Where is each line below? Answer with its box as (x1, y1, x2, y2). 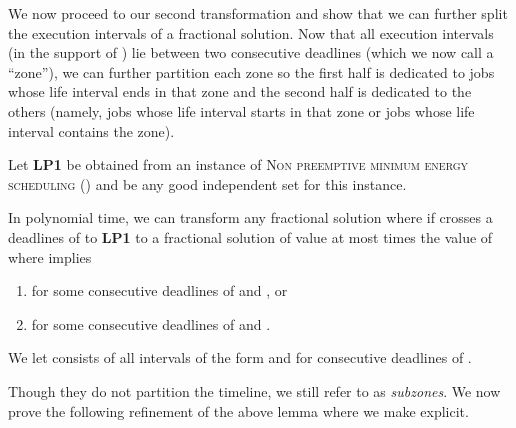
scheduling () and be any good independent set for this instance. (8, 173, 407, 194)
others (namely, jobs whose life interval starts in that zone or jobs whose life (8, 100, 475, 121)
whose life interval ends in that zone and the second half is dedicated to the (8, 81, 472, 102)
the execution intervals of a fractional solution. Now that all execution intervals (8, 22, 494, 43)
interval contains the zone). (8, 120, 175, 141)
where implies (8, 246, 92, 267)
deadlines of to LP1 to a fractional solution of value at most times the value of (8, 226, 493, 247)
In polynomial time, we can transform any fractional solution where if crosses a (8, 207, 493, 228)
